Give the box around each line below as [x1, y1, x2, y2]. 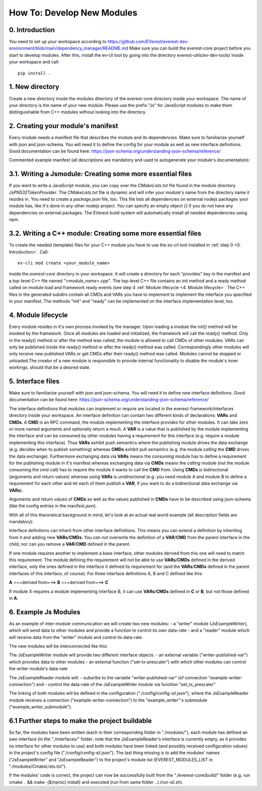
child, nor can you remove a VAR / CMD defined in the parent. [9, 541, 131, 547]
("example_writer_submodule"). [9, 704, 72, 710]
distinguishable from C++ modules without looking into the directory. [9, 109, 147, 115]
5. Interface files [9, 377, 60, 385]
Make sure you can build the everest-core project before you [129, 45, 251, 51]
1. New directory [9, 83, 60, 91]
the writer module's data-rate [9, 666, 68, 671]
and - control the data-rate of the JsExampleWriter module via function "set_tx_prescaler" [36, 682, 216, 688]
